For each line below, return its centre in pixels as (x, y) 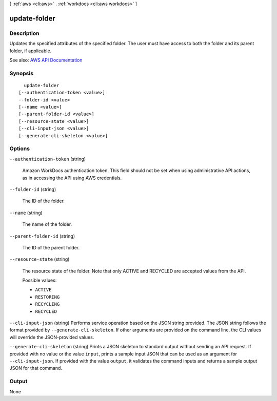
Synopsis (21, 73)
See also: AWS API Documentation (46, 60)
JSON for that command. (36, 368)
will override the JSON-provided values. (52, 337)
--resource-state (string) (39, 259)
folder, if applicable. (31, 51)
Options (20, 149)
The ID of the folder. (44, 201)
